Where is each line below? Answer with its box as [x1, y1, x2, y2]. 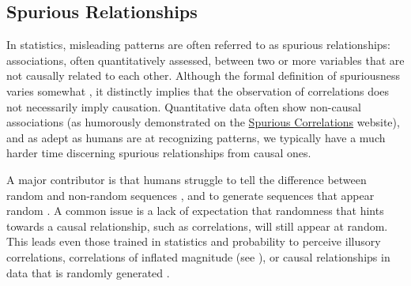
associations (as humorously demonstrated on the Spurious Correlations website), [6, 114, 400, 130]
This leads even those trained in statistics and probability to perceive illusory [6, 233, 381, 250]
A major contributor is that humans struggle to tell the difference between [6, 171, 367, 187]
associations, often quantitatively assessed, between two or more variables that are [6, 51, 405, 68]
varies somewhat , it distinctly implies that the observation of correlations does [6, 82, 390, 99]
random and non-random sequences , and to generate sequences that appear [6, 186, 375, 203]
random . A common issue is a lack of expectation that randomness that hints [6, 202, 384, 219]
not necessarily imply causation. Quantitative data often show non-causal [6, 98, 361, 115]
